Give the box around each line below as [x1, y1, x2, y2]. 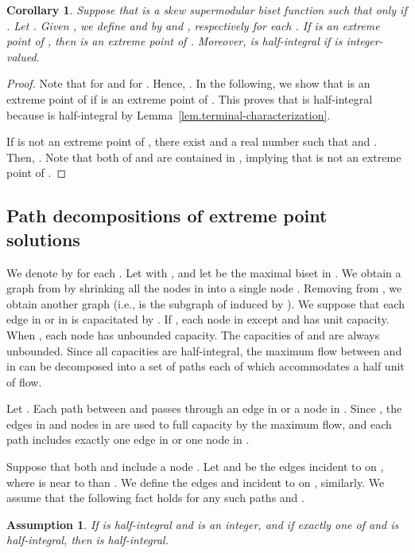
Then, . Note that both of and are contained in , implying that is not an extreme [6, 148, 401, 165]
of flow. [6, 373, 42, 390]
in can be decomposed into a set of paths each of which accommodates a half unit [6, 358, 405, 375]
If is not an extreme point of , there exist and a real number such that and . [6, 133, 377, 150]
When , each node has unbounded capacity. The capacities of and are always [6, 326, 380, 343]
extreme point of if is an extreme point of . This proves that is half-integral [6, 90, 373, 107]
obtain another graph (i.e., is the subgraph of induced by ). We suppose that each [6, 295, 405, 312]
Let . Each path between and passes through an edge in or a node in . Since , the [6, 400, 402, 417]
